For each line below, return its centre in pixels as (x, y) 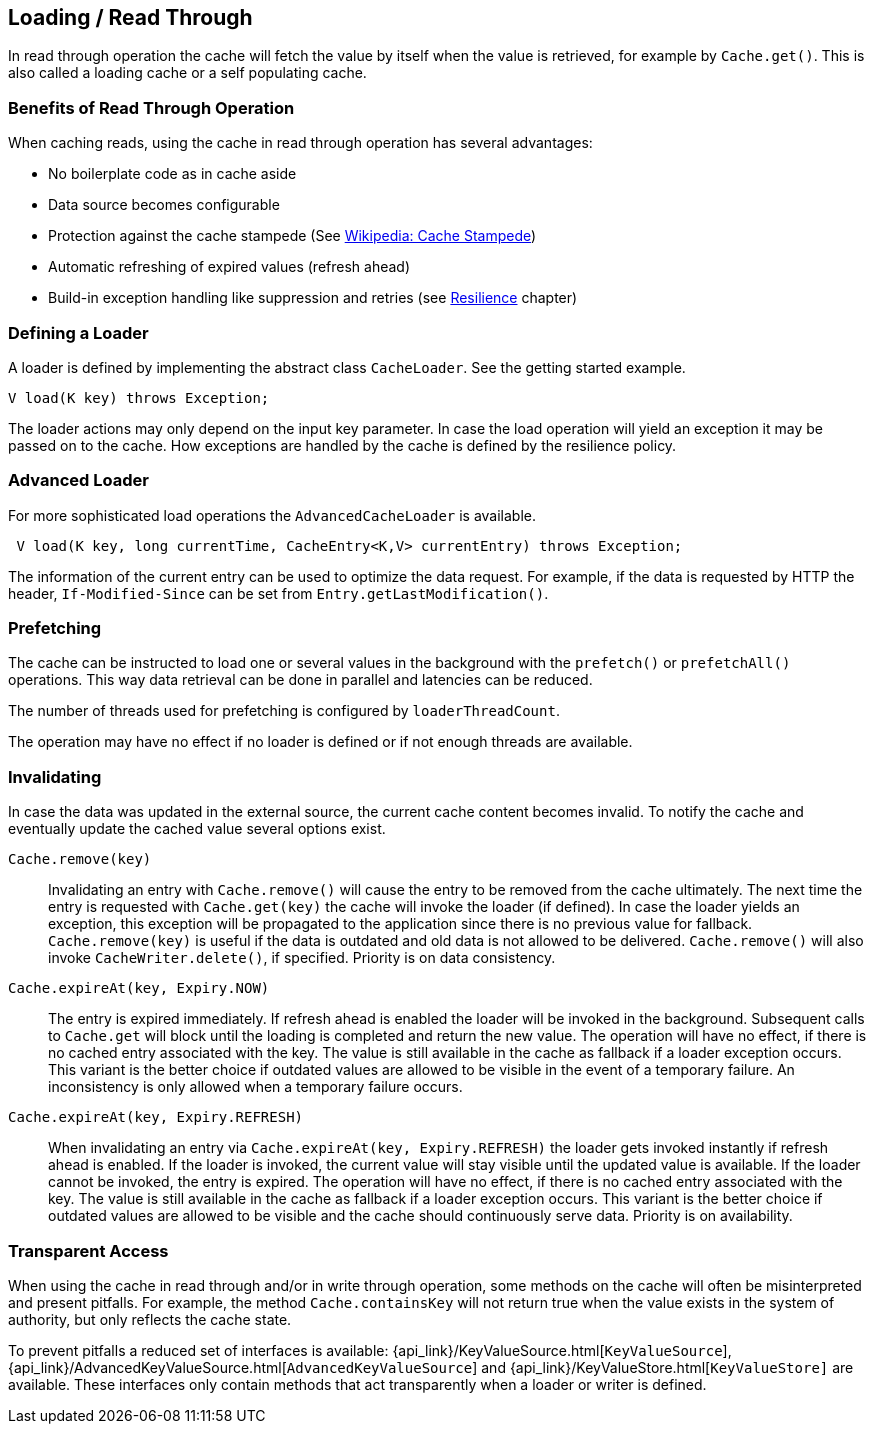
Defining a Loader (78, 332)
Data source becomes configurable (164, 205)
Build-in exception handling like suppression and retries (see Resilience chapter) (313, 298)
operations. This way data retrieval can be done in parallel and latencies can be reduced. (300, 680)
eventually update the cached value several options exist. (197, 829)
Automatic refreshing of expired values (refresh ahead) (229, 267)
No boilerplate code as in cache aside (172, 174)
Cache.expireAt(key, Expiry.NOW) (139, 988)
